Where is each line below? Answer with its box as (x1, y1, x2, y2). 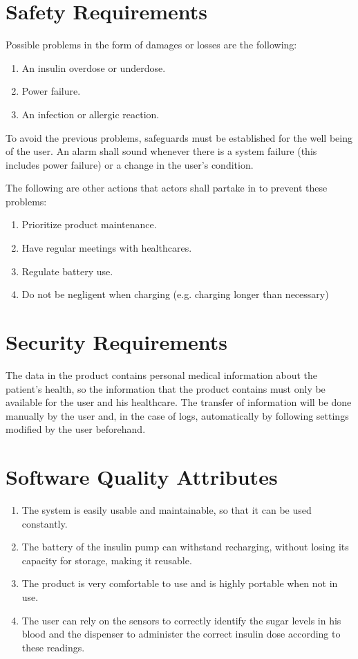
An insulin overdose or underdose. (21, 60, 166, 75)
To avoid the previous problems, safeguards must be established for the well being (6, 130, 352, 145)
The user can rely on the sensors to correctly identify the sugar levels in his (21, 613, 341, 627)
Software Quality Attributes (6, 463, 278, 491)
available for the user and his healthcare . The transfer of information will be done (6, 395, 352, 409)
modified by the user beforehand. (6, 422, 146, 436)
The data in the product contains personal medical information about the (6, 367, 318, 382)
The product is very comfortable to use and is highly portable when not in (21, 576, 338, 591)
